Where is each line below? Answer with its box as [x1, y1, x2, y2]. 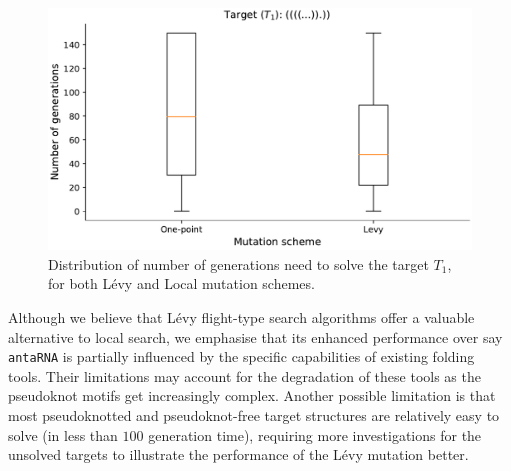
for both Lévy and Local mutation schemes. [48, 273, 315, 294]
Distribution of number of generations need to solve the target [48, 253, 429, 274]
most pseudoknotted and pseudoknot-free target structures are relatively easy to [8, 405, 500, 426]
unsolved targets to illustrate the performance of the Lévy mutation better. [8, 444, 469, 465]
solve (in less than [8, 424, 118, 445]
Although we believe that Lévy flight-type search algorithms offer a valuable [8, 307, 475, 327]
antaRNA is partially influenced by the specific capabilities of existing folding [8, 346, 475, 367]
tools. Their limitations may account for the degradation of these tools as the [8, 365, 481, 386]
